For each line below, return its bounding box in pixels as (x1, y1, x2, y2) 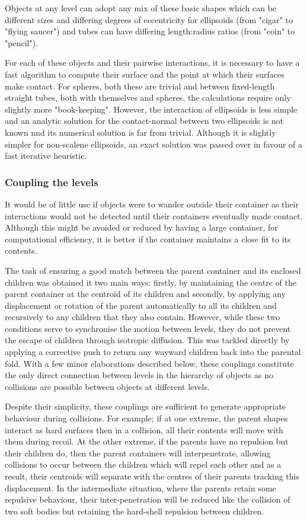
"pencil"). (5, 36, 38, 49)
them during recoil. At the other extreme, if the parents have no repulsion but (5, 435, 289, 448)
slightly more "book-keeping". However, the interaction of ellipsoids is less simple (5, 103, 298, 115)
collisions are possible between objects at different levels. (5, 380, 210, 392)
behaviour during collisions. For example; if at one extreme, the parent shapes (5, 412, 288, 424)
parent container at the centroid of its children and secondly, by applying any (5, 287, 286, 300)
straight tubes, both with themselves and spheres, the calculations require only (5, 91, 291, 104)
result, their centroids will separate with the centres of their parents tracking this (5, 470, 299, 482)
